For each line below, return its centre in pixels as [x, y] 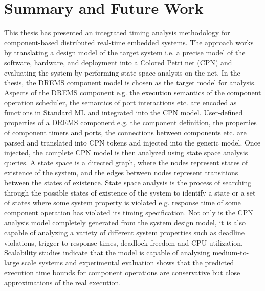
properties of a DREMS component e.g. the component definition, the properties [130, 122]
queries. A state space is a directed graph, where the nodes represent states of [126, 162]
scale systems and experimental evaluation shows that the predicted [128, 262]
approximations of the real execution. [63, 282]
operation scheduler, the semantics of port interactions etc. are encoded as [120, 102]
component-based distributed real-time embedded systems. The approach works [129, 42]
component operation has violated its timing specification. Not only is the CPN [129, 212]
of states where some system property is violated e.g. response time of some [123, 202]
